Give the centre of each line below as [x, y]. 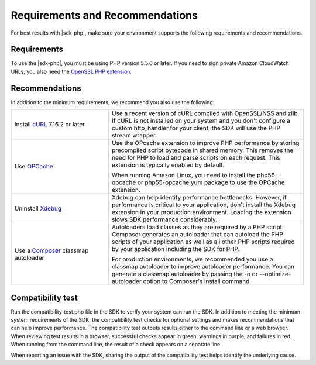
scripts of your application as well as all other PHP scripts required [203, 242]
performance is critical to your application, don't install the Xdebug [203, 205]
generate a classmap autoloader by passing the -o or [185, 274]
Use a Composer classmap [51, 250]
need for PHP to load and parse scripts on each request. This [196, 158]
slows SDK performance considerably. [164, 219]
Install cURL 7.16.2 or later [49, 125]
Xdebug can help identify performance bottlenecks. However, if [199, 198]
